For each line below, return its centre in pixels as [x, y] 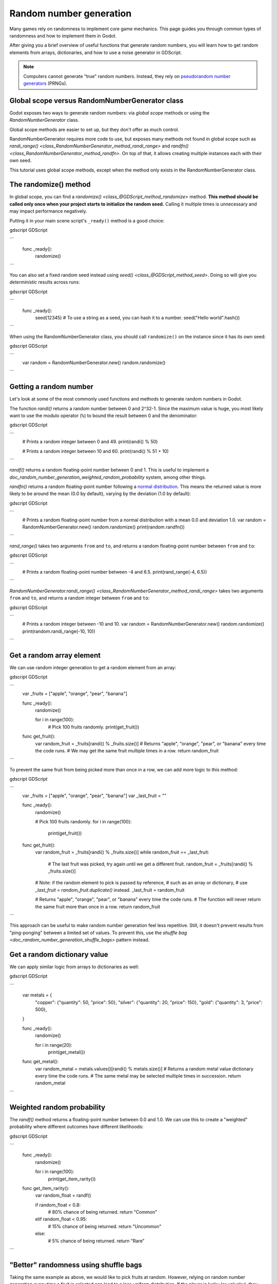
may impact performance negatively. [48, 211]
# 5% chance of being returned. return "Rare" [96, 1241]
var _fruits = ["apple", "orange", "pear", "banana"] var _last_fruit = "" [94, 796]
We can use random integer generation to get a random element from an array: [93, 667]
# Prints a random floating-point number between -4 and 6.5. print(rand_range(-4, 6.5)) [115, 572]
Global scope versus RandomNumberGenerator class [96, 100]
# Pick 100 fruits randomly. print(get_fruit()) [94, 727]
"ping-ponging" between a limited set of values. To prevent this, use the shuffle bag [98, 933]
